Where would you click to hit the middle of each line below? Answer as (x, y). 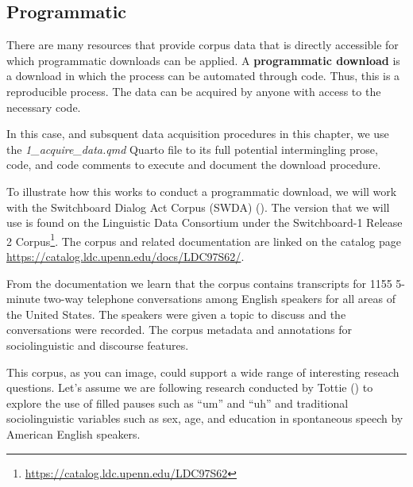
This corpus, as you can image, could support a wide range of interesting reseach (203, 372)
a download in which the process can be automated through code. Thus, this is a (203, 76)
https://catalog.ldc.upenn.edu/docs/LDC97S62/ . (125, 256)
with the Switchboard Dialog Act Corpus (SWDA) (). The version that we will (198, 207)
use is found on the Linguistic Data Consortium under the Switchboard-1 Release (205, 222)
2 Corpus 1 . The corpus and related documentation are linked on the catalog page (204, 240)
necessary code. (44, 107)
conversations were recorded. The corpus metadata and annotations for (179, 330)
